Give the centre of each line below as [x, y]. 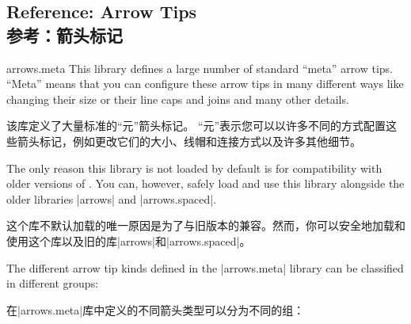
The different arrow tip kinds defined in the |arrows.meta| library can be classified [205, 267]
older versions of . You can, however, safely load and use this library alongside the [205, 183]
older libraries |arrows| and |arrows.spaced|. [112, 198]
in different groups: [53, 283]
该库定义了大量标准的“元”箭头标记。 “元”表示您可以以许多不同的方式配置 [196, 126]
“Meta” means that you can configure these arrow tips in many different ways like [205, 84]
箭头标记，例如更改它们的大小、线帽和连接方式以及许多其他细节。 [189, 141]
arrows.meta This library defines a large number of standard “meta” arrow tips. [200, 68]
